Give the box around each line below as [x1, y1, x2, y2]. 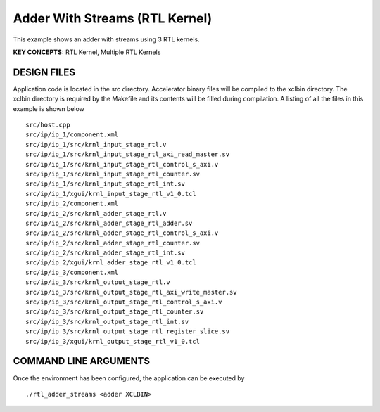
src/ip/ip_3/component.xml [25, 268, 119, 276]
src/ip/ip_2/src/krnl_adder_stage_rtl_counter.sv [25, 239, 201, 247]
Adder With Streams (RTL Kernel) [13, 11, 213, 26]
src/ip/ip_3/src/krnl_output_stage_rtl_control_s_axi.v [25, 298, 222, 306]
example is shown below [13, 104, 84, 112]
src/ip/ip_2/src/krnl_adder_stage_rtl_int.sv [25, 249, 186, 257]
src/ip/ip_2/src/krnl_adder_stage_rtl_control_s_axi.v [25, 229, 219, 237]
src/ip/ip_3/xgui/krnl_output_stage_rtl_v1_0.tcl [25, 337, 201, 345]
